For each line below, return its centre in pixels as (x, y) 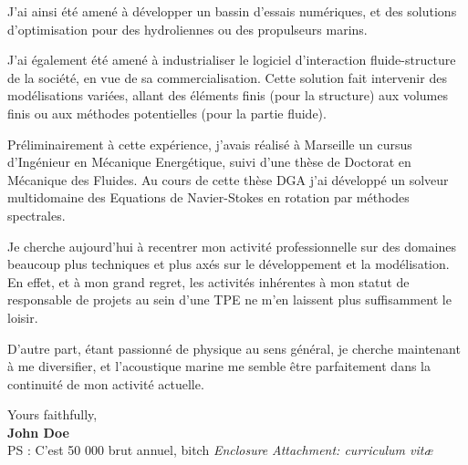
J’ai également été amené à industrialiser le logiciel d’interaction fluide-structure (232, 60)
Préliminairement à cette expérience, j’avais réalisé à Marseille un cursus (210, 144)
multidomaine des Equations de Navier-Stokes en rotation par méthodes (208, 197)
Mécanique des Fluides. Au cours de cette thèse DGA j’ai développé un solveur (228, 179)
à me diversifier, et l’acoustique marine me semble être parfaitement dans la (219, 366)
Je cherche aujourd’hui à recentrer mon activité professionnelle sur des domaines (232, 246)
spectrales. (36, 215)
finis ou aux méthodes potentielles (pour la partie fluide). (167, 113)
